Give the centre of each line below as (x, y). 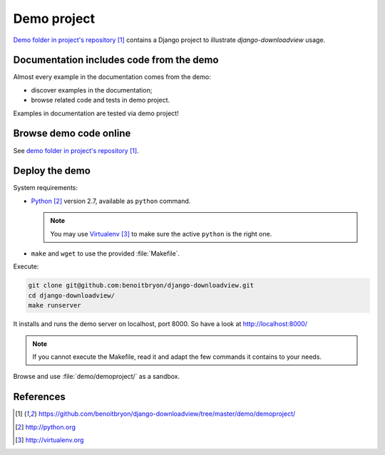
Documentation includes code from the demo (116, 60)
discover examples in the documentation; (92, 90)
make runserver (55, 305)
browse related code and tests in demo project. (101, 100)
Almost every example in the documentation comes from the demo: (112, 77)
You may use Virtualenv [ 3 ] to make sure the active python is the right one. (161, 234)
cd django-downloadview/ (72, 295)
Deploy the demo (52, 171)
